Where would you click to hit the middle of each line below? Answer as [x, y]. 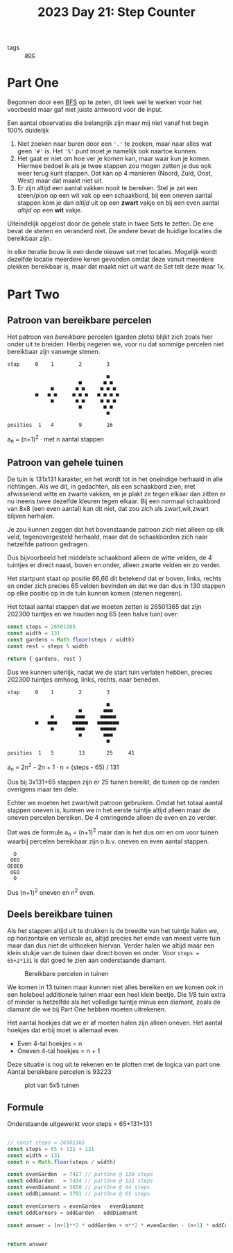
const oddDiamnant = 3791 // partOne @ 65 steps [79, 1194]
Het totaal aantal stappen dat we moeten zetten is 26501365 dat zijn [104, 607]
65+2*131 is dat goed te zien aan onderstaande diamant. [87, 960]
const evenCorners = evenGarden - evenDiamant [76, 1206]
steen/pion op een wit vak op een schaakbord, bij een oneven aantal [115, 196]
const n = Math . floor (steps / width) [62, 1162]
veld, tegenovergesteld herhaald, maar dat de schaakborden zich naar [107, 537]
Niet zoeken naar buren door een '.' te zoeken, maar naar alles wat [114, 144]
